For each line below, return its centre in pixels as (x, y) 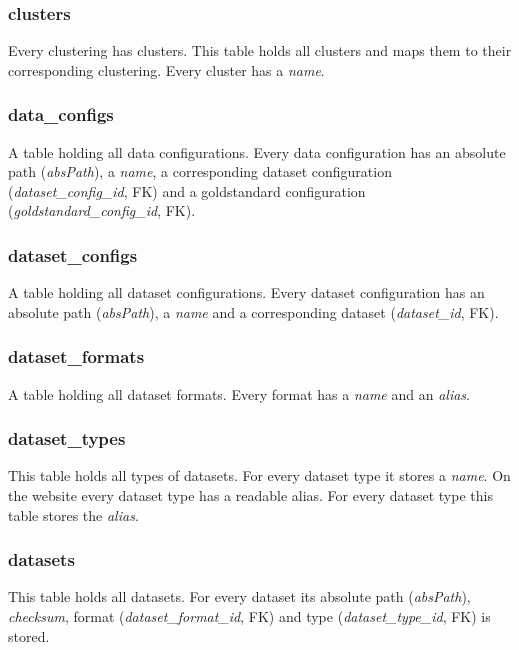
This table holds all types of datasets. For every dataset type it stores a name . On (259, 475)
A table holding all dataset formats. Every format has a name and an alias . (239, 393)
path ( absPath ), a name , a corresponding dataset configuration (200, 171)
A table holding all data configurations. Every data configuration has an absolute (257, 151)
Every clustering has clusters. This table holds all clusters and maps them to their (260, 50)
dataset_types (67, 438)
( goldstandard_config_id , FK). (102, 210)
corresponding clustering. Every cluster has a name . (166, 69)
